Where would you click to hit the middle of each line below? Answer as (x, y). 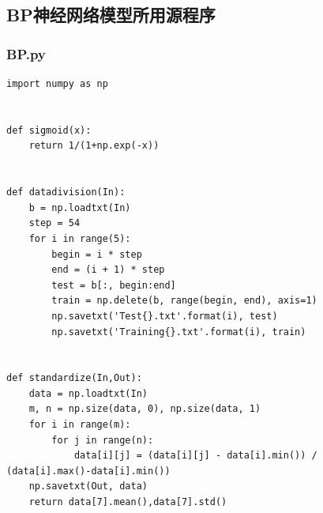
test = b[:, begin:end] (114, 285)
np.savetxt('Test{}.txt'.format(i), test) (165, 316)
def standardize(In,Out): (74, 378)
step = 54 (54, 223)
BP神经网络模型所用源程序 (111, 15)
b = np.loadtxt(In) (80, 207)
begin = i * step (97, 254)
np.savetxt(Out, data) (88, 487)
